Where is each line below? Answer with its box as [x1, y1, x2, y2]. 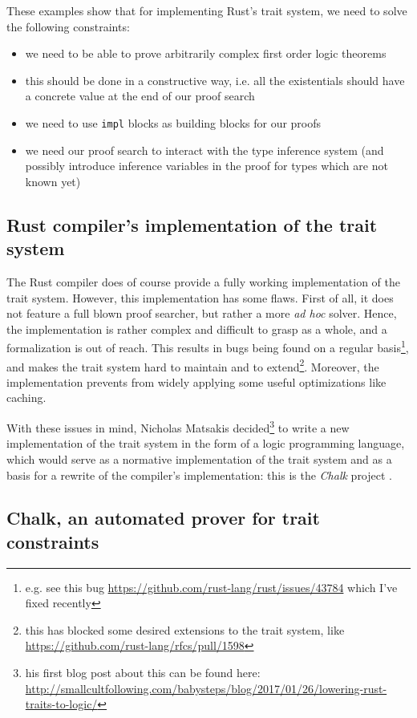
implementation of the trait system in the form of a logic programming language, [6, 435, 405, 452]
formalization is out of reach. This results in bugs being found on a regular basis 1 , [6, 337, 409, 356]
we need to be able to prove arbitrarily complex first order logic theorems [25, 45, 387, 62]
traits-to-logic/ [25, 696, 98, 712]
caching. [6, 389, 47, 406]
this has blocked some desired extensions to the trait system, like [25, 621, 345, 638]
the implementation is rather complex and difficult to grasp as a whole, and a [6, 320, 387, 337]
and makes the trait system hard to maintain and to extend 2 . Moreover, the [6, 355, 379, 375]
